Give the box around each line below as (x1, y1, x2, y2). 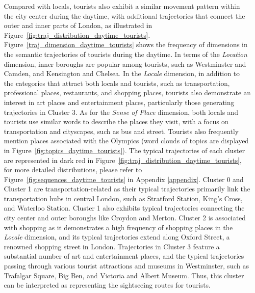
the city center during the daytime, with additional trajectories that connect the (4, 10, 245, 21)
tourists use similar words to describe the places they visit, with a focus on (4, 116, 229, 127)
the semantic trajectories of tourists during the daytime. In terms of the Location (4, 49, 248, 59)
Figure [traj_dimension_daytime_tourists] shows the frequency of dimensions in (4, 39, 248, 50)
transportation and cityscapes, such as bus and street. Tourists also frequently (4, 126, 239, 136)
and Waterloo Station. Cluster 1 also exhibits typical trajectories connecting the (4, 203, 245, 213)
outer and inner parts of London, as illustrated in (4, 20, 153, 30)
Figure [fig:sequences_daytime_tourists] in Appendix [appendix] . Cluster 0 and (4, 174, 244, 184)
